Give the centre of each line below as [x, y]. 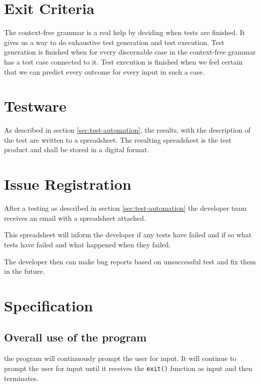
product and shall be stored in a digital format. [77, 149]
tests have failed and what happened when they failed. [87, 244]
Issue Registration [68, 184]
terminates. [21, 378]
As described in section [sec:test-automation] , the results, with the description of [127, 130]
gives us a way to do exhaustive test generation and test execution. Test [114, 42]
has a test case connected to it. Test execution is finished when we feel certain [123, 61]
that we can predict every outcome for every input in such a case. [104, 71]
